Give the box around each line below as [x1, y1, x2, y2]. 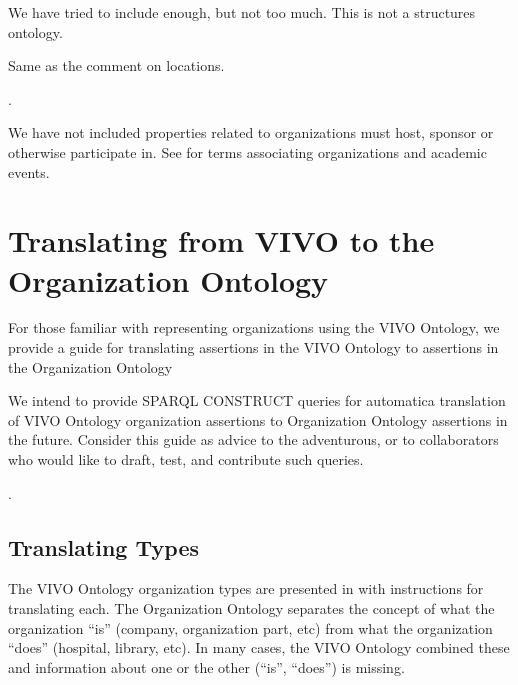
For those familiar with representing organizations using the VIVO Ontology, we [8, 317, 500, 338]
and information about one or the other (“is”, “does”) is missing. [8, 656, 405, 677]
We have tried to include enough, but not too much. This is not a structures [8, 2, 476, 22]
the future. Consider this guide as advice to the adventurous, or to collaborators [8, 429, 499, 450]
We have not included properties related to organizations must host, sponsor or [8, 122, 494, 143]
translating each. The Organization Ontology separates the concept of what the [8, 598, 495, 619]
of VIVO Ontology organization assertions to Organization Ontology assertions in [8, 409, 508, 430]
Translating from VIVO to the [8, 220, 435, 261]
